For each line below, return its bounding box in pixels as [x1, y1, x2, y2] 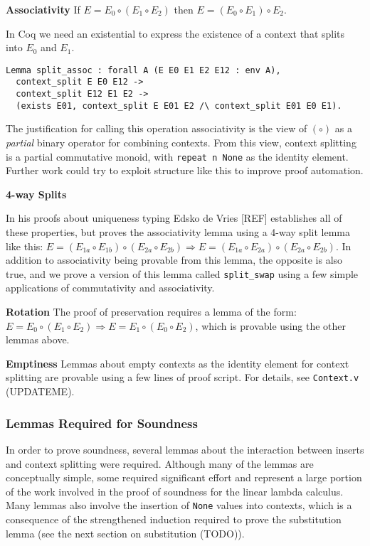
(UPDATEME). [6, 384, 75, 399]
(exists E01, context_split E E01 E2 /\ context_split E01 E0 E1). [16, 100, 342, 111]
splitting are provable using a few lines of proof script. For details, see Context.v [6, 370, 359, 385]
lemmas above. [6, 332, 70, 347]
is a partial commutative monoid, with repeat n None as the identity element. [6, 149, 349, 164]
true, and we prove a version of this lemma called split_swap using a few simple [6, 266, 359, 281]
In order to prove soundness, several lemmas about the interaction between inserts [6, 441, 364, 456]
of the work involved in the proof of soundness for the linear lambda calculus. [6, 483, 344, 498]
